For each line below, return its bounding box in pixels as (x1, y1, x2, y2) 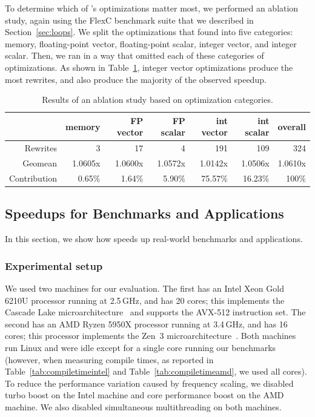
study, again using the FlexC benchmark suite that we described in (5, 13, 254, 26)
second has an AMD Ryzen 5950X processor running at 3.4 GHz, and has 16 (5, 317, 288, 330)
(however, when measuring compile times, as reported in (5, 353, 214, 366)
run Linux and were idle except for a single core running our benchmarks (5, 341, 276, 353)
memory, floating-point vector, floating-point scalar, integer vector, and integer (5, 37, 297, 50)
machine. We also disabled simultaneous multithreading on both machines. (5, 400, 282, 413)
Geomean (22, 157, 58, 169)
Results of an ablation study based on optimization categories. (42, 93, 273, 106)
